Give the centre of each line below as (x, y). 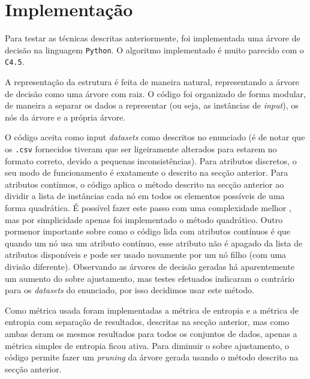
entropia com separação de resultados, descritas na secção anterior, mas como (147, 322)
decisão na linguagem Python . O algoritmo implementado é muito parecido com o (154, 49)
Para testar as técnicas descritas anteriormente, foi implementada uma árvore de (153, 38)
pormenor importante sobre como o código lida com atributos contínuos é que (148, 231)
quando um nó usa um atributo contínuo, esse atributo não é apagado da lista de (154, 243)
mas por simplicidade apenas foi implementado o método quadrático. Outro (144, 219)
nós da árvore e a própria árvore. (65, 117)
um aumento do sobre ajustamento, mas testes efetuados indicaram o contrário (150, 278)
